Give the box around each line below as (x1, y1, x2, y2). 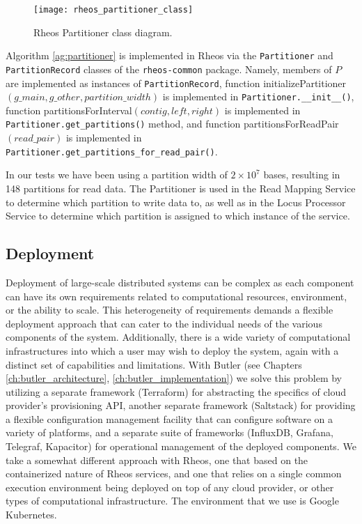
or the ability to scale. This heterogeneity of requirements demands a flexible (6, 302, 333, 317)
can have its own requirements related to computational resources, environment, (6, 288, 347, 303)
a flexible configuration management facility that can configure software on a (6, 411, 333, 426)
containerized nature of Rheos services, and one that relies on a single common (6, 466, 342, 481)
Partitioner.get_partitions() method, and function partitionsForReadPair (6, 116, 339, 131)
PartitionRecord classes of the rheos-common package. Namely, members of (6, 61, 332, 76)
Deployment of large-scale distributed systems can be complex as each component (6, 275, 354, 289)
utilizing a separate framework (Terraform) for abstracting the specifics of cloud (6, 384, 347, 399)
